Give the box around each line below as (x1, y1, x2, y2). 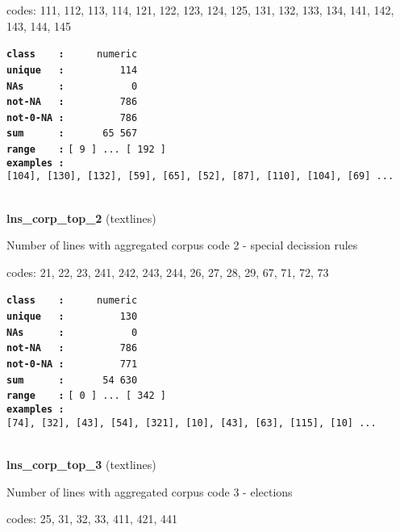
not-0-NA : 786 (6, 111, 138, 124)
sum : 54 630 (6, 374, 138, 386)
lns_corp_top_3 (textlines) (6, 455, 156, 472)
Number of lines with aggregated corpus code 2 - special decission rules (6, 237, 358, 253)
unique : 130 (6, 311, 138, 323)
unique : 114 (6, 64, 138, 76)
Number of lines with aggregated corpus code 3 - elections (6, 483, 293, 500)
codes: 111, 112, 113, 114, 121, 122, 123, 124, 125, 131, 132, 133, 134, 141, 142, (6, 2, 394, 18)
